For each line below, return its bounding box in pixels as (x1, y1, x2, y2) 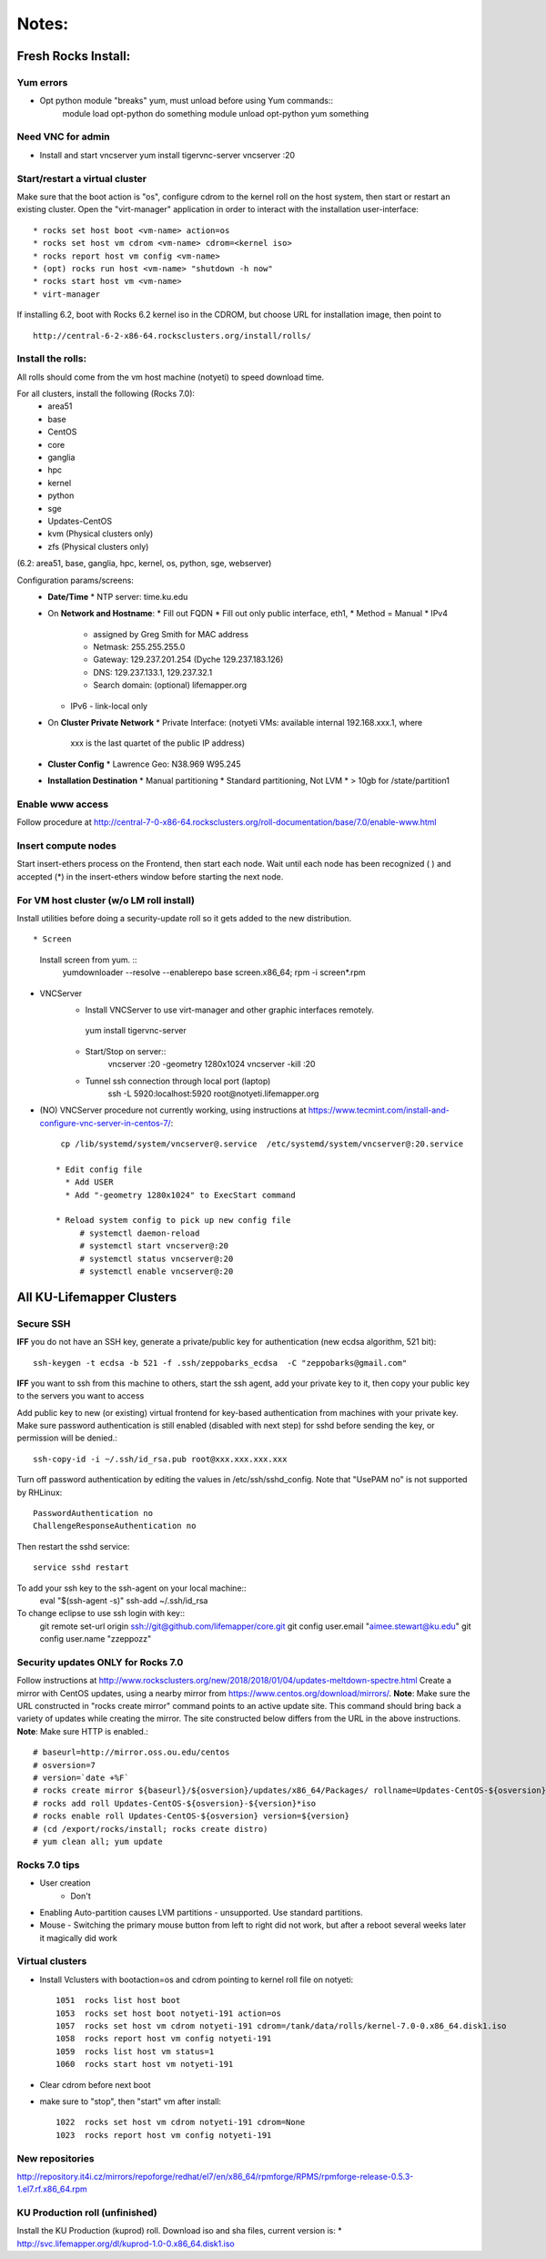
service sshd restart (33, 1562, 129, 1572)
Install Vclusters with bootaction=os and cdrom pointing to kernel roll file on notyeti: (39, 1974, 354, 1985)
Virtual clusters (16, 1955, 87, 1968)
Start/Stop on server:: (85, 1045, 167, 1056)
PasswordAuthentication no (33, 1508, 154, 1519)
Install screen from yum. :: (39, 954, 137, 965)
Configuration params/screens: (16, 575, 134, 585)
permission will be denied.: (16, 1432, 118, 1443)
